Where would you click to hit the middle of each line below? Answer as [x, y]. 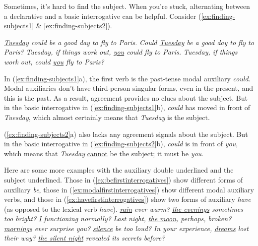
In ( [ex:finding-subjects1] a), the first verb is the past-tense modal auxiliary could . [127, 78]
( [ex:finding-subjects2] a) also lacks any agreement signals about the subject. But [126, 134]
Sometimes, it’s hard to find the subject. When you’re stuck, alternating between [127, 6]
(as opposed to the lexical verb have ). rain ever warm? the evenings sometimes [124, 209]
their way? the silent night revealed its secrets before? [85, 238]
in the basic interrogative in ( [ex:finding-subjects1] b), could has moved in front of [127, 107]
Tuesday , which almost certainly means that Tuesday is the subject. [107, 117]
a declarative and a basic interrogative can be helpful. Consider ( [103, 16]
